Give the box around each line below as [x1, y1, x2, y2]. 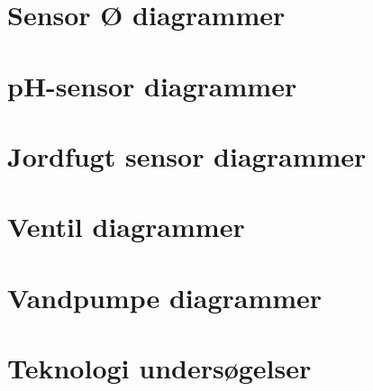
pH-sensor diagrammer [7, 67, 297, 104]
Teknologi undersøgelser [7, 350, 312, 386]
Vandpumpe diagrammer [7, 278, 323, 315]
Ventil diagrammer [7, 208, 245, 245]
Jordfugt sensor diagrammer [7, 137, 367, 174]
